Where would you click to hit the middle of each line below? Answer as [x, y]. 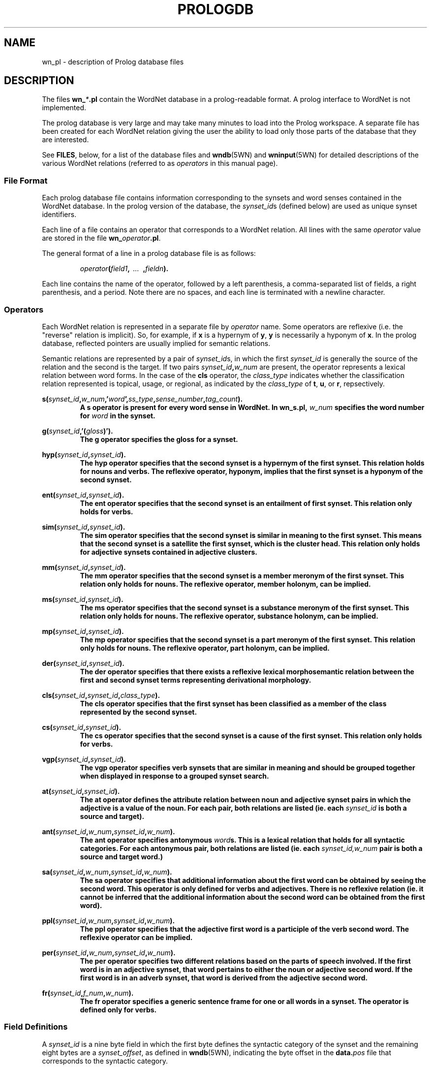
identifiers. [59, 215]
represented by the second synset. [139, 712]
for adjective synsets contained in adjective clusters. [169, 552]
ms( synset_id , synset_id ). [83, 599]
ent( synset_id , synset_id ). [83, 495]
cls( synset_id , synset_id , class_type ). [101, 695]
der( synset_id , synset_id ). [83, 663]
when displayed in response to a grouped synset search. [174, 776]
